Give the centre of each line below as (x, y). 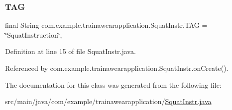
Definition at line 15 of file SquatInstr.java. (70, 51)
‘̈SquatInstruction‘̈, (34, 34)
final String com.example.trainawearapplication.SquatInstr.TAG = (106, 25)
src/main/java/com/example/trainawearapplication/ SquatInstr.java (108, 101)
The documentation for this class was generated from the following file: (113, 84)
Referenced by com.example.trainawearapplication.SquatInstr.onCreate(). (117, 68)
